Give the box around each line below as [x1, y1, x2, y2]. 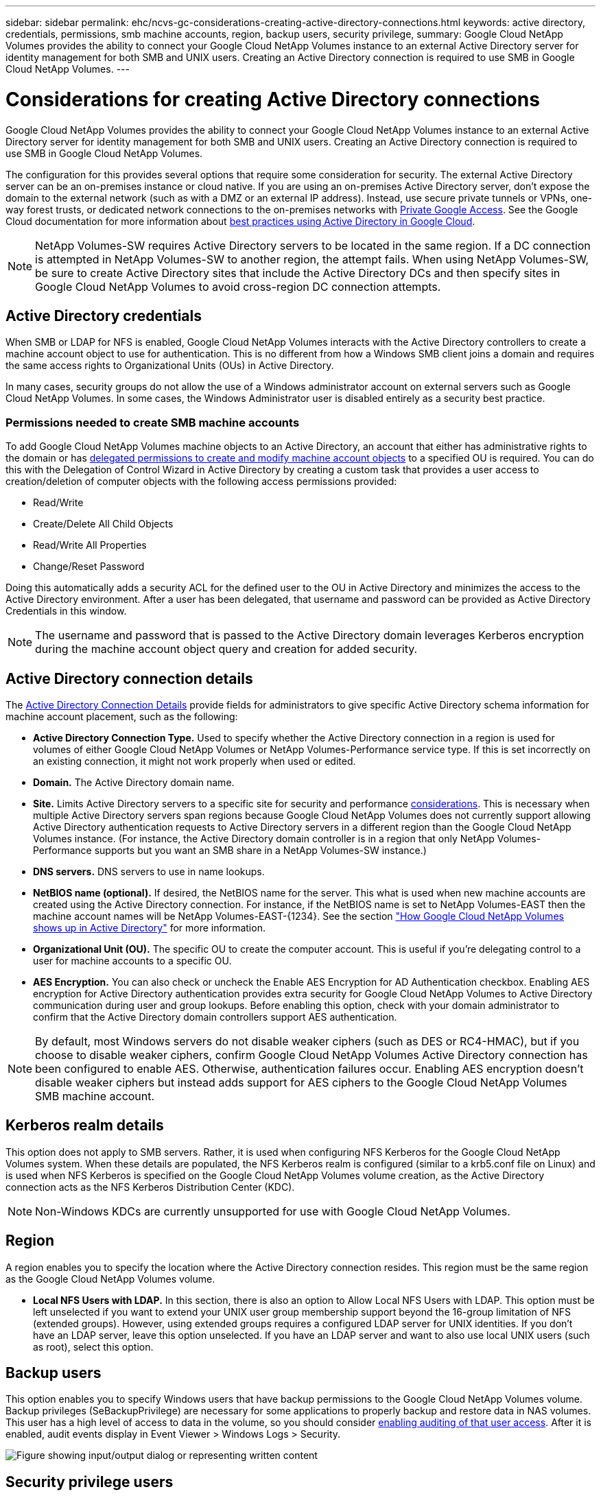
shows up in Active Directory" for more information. [33, 921, 266, 934]
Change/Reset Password [33, 560, 145, 573]
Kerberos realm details [5, 1117, 164, 1135]
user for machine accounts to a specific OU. [33, 954, 232, 966]
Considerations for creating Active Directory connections [5, 87, 540, 111]
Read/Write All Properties [33, 539, 147, 551]
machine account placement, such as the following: [5, 710, 238, 722]
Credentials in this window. [5, 605, 127, 617]
